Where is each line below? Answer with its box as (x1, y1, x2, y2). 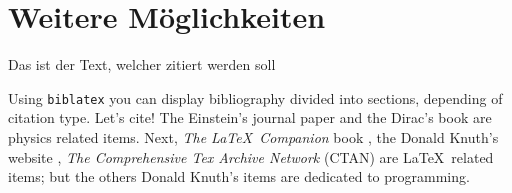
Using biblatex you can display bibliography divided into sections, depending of (8, 87, 503, 108)
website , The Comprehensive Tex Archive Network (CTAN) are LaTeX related (8, 146, 494, 167)
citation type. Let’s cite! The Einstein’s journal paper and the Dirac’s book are (8, 107, 492, 128)
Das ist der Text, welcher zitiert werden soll (8, 54, 276, 75)
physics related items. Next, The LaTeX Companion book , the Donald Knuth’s (8, 126, 499, 147)
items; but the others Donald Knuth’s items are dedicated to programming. (8, 166, 470, 187)
